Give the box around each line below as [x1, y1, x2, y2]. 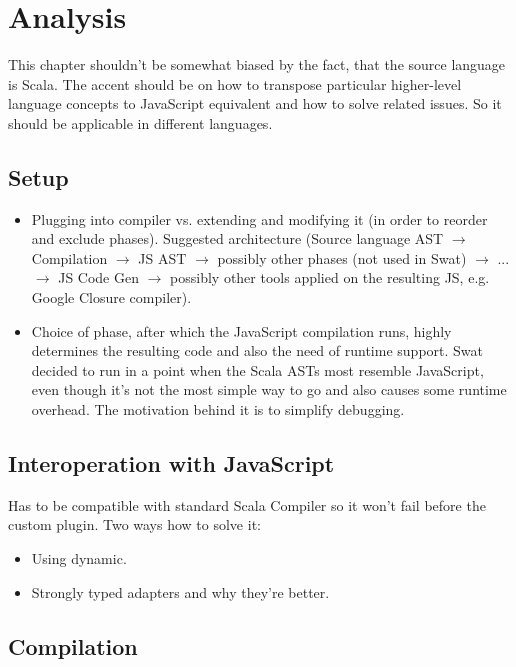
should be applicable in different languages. [8, 112, 273, 133]
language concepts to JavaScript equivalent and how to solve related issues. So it [8, 93, 502, 114]
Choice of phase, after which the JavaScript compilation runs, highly [31, 320, 452, 341]
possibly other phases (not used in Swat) [217, 247, 467, 268]
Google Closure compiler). [31, 287, 192, 308]
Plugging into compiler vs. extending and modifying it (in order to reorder [31, 208, 488, 229]
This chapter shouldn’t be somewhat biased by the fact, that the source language [8, 54, 506, 75]
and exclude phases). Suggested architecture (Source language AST [31, 228, 444, 249]
